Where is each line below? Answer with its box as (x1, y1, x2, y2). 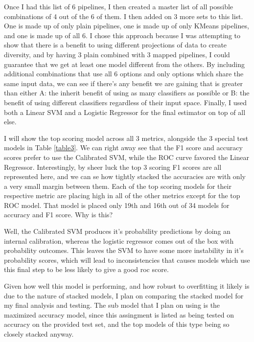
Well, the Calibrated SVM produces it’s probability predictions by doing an (4, 226, 231, 236)
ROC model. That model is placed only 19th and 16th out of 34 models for (4, 200, 230, 210)
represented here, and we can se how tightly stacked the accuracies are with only (4, 171, 246, 182)
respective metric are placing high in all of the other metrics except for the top (4, 190, 240, 201)
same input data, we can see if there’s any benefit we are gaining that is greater (4, 78, 243, 88)
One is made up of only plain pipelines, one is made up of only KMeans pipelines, (4, 21, 249, 31)
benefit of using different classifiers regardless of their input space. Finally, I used (4, 97, 247, 107)
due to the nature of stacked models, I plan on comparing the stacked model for (4, 290, 244, 300)
